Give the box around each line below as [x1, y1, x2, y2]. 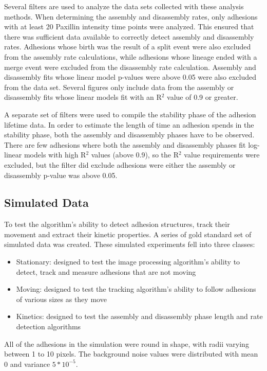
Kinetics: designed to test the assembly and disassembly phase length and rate [16, 311, 263, 322]
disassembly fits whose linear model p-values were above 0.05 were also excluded [4, 72, 256, 82]
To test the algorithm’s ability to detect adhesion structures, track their [4, 219, 230, 229]
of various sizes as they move [16, 293, 107, 304]
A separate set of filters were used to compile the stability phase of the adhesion [4, 109, 256, 119]
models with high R [24, 149, 86, 160]
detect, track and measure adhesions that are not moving [16, 266, 196, 277]
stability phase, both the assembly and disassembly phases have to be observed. [4, 129, 255, 140]
